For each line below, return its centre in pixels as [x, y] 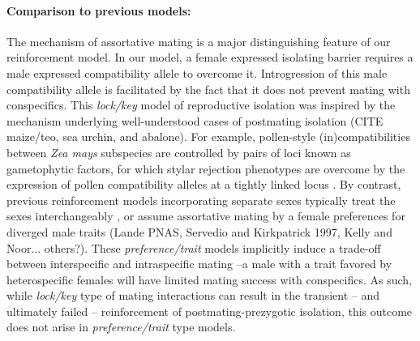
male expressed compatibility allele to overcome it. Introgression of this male [197, 72]
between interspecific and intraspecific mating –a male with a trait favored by [199, 264]
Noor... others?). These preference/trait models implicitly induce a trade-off [194, 247]
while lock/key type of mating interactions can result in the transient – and [193, 295]
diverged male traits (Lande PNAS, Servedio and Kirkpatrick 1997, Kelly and [199, 231]
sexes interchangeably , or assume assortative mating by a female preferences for [206, 216]
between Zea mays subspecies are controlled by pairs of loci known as [179, 152]
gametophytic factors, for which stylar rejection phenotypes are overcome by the [206, 168]
